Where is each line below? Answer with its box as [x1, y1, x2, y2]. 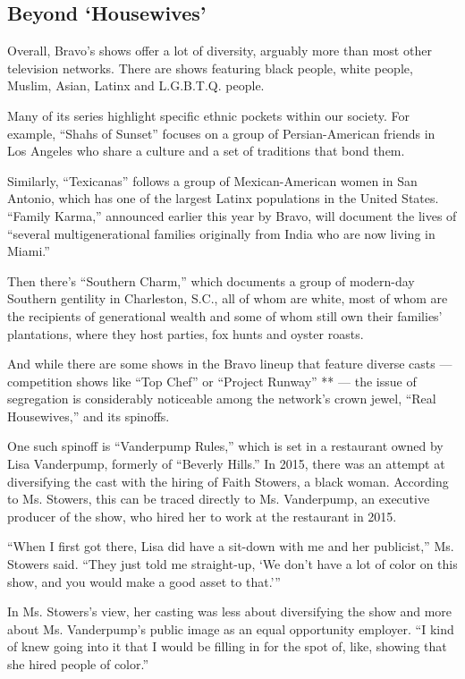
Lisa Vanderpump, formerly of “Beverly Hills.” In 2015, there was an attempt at [7, 454, 445, 473]
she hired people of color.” [7, 655, 149, 674]
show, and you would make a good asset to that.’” [7, 572, 281, 590]
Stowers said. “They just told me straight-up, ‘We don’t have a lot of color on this [7, 555, 458, 573]
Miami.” [7, 242, 50, 260]
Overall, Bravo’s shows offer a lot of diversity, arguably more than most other [7, 41, 432, 60]
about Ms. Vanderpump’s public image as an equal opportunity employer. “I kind [7, 619, 454, 638]
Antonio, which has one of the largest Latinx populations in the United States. [7, 189, 439, 208]
